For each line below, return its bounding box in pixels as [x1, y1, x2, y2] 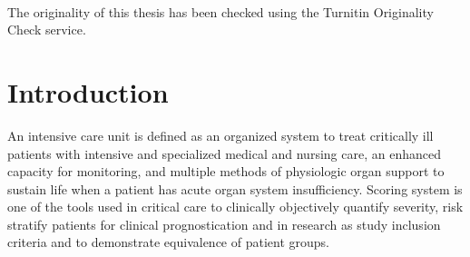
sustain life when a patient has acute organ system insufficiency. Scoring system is [7, 179, 463, 198]
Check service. [7, 20, 86, 39]
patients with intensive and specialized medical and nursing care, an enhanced [7, 143, 441, 163]
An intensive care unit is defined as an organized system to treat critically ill [7, 125, 434, 144]
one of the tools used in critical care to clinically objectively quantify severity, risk [7, 197, 464, 216]
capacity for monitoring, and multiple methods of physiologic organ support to [7, 162, 445, 181]
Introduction [7, 73, 169, 110]
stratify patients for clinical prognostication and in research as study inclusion [7, 214, 441, 233]
